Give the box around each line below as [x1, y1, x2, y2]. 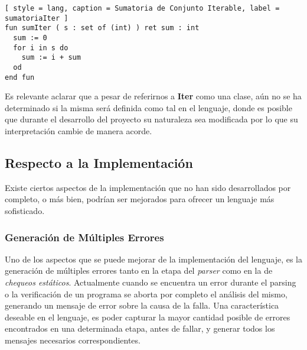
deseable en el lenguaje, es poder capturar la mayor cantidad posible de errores [5, 310, 290, 323]
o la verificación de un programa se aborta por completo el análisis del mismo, [5, 287, 288, 300]
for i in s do [13, 43, 68, 52]
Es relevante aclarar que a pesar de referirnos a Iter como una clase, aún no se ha [5, 90, 302, 102]
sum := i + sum [21, 53, 81, 62]
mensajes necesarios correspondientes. [5, 333, 141, 346]
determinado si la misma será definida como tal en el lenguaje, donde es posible [5, 101, 292, 114]
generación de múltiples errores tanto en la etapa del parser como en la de [5, 264, 273, 277]
